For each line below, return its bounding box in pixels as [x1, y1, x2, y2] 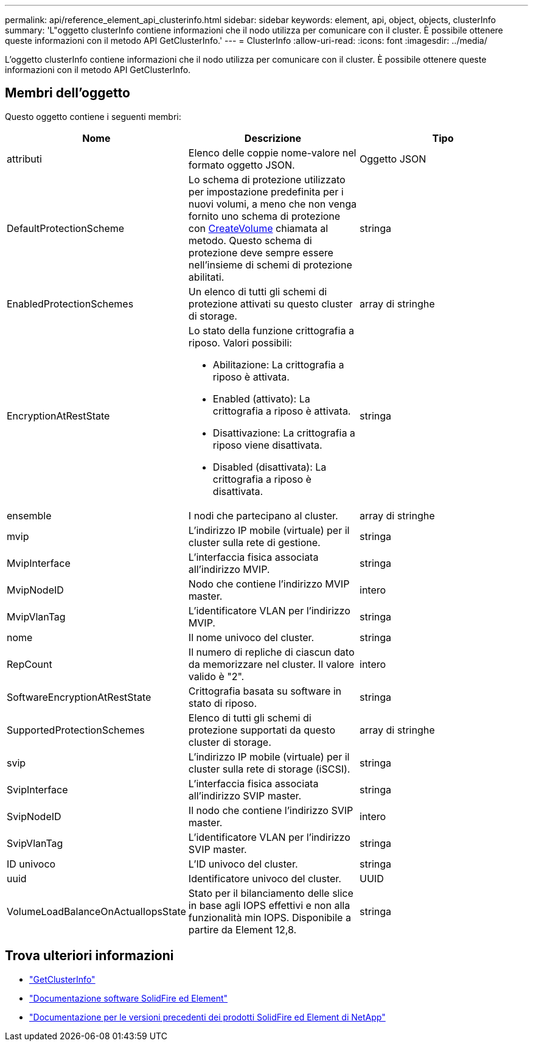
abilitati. [188, 270, 225, 283]
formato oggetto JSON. [188, 158, 295, 171]
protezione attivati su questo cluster [188, 297, 353, 310]
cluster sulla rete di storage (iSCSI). [188, 762, 350, 775]
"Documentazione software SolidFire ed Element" [29, 992, 228, 1003]
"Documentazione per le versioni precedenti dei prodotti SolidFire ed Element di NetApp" [29, 1011, 386, 1022]
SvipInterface [7, 783, 68, 796]
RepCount [7, 658, 52, 670]
